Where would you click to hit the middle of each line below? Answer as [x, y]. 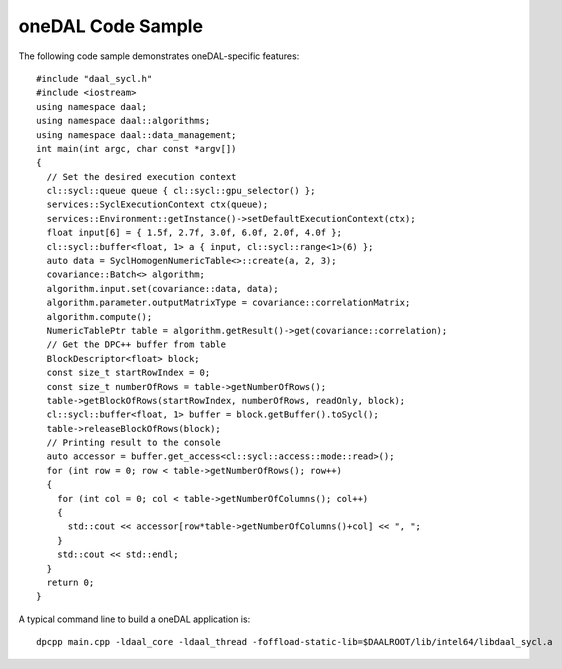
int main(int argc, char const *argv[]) [136, 148]
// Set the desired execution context [141, 176]
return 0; [70, 582]
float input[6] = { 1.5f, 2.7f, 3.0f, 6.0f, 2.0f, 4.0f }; [194, 233]
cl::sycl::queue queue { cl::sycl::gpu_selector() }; [181, 191]
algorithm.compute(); [99, 316]
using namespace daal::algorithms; [123, 121]
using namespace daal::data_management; [136, 134]
